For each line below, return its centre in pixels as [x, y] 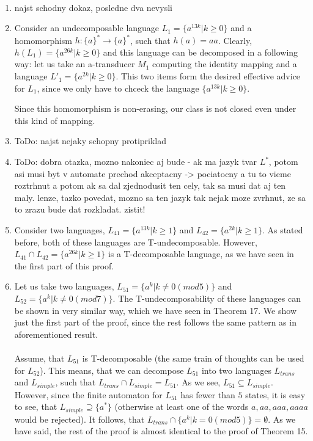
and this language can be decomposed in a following [201, 52]
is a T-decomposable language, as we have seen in [201, 254]
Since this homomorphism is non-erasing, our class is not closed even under [155, 108]
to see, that [36, 406]
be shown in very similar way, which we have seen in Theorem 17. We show [155, 310]
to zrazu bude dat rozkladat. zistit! [80, 209]
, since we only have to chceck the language [118, 88]
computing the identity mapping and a [225, 64]
